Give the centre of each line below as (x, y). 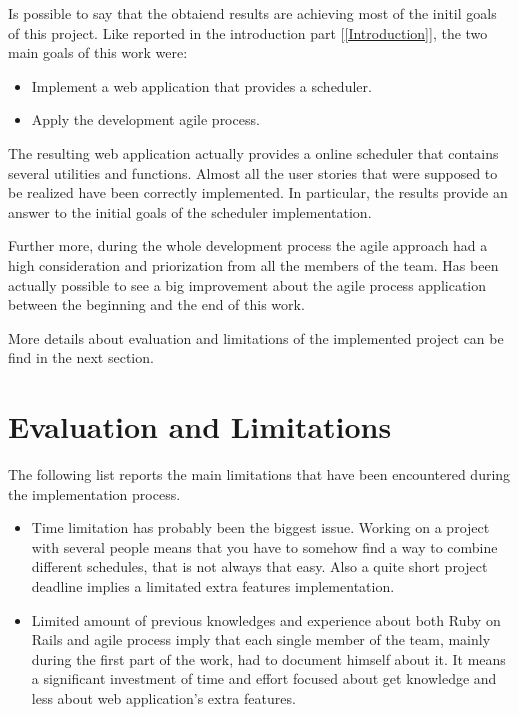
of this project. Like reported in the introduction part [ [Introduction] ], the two (248, 32)
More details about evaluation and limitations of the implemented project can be (256, 337)
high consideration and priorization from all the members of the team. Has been (253, 264)
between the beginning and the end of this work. (156, 304)
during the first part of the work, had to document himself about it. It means (268, 658)
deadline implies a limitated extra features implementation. (213, 586)
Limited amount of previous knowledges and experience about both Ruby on (266, 619)
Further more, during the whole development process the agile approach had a (248, 245)
